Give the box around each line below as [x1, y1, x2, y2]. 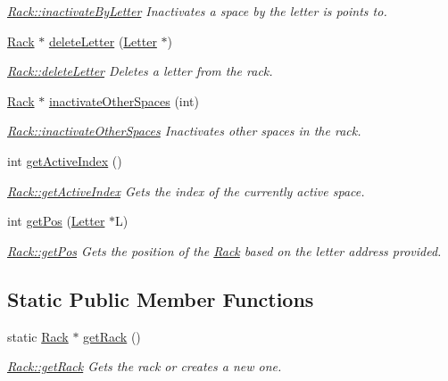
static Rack [7, 327, 69, 345]
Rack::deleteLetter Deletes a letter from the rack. [7, 62, 273, 80]
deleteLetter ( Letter [48, 31, 157, 50]
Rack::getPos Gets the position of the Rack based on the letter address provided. [7, 241, 442, 260]
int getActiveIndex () [7, 151, 122, 170]
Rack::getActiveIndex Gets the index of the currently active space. [7, 181, 365, 200]
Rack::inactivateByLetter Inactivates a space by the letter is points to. [7, 2, 387, 20]
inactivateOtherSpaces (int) [48, 91, 200, 110]
